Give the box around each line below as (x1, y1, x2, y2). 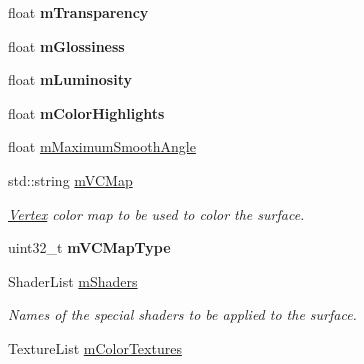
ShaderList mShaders (8, 270, 138, 291)
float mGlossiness (8, 35, 125, 56)
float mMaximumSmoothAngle (8, 136, 196, 157)
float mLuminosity (8, 69, 132, 90)
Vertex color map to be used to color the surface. (8, 203, 305, 224)
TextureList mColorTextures (8, 337, 182, 358)
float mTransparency (8, 2, 149, 22)
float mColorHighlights (8, 102, 165, 123)
